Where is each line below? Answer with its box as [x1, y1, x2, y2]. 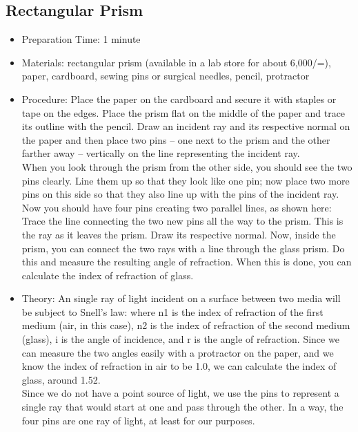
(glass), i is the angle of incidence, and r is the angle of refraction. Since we [21, 332, 339, 346]
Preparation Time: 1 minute [21, 32, 141, 46]
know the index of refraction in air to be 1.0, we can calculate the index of [21, 359, 337, 373]
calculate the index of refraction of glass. [21, 267, 194, 282]
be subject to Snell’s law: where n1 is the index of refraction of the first [21, 304, 324, 319]
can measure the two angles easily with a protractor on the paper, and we [21, 345, 334, 359]
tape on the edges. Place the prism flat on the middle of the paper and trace [21, 105, 346, 120]
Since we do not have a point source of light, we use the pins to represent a [21, 386, 339, 400]
